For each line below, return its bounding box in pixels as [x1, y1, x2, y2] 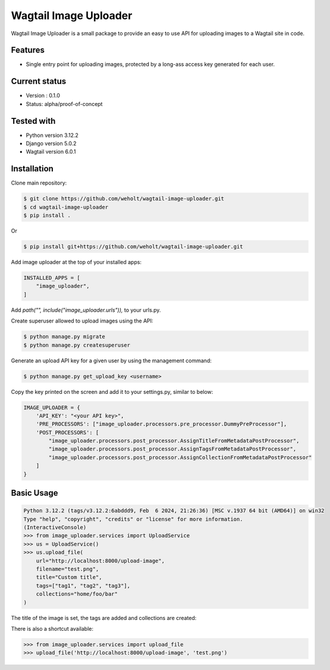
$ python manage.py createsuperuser [23, 342, 131, 348]
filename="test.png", [36, 565, 99, 572]
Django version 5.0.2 [26, 140, 77, 147]
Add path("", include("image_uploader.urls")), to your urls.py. [11, 306, 161, 314]
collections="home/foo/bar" [36, 591, 118, 597]
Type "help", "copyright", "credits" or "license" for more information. [23, 515, 243, 522]
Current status [11, 76, 67, 86]
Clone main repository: [11, 179, 67, 187]
